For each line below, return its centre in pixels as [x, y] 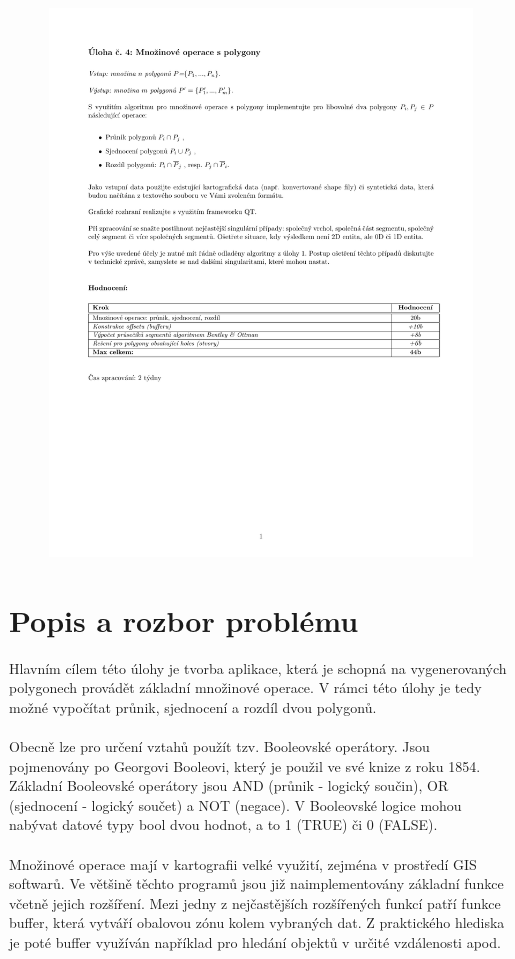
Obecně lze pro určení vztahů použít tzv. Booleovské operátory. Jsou [219, 745]
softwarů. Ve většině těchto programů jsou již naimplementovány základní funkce [256, 883]
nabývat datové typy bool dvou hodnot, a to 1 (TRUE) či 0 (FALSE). [223, 824]
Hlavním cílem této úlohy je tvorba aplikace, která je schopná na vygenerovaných [258, 667]
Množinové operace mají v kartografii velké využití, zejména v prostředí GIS [243, 863]
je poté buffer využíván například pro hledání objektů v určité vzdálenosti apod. [255, 941]
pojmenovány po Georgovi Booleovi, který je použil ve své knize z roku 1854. [245, 765]
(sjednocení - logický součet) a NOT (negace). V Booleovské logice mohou [235, 804]
